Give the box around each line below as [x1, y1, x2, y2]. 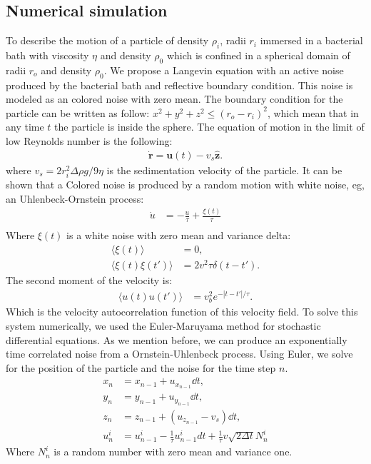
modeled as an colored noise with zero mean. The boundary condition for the [6, 91, 343, 106]
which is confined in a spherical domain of [166, 48, 350, 62]
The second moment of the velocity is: [6, 273, 173, 288]
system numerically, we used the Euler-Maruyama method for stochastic [6, 318, 321, 333]
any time [6, 119, 44, 134]
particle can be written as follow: [6, 105, 150, 120]
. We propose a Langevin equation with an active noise [103, 62, 344, 77]
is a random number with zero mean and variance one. [54, 444, 293, 459]
